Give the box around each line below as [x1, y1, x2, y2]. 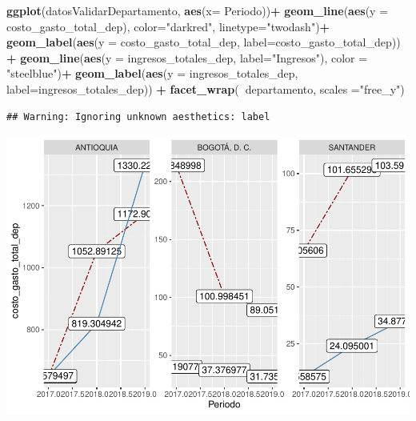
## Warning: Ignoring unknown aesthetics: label [6, 110, 270, 122]
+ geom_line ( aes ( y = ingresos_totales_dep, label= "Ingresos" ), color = [6, 49, 368, 66]
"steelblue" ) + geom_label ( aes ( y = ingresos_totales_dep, [6, 65, 298, 82]
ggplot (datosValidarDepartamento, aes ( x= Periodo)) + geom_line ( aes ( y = [6, 2, 389, 18]
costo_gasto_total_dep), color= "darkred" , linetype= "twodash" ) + [6, 18, 330, 34]
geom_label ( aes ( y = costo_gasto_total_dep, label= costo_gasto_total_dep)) [6, 34, 401, 50]
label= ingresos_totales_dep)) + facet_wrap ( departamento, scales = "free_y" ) [6, 80, 405, 97]
